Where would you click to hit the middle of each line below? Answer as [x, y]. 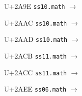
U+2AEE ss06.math [35, 89]
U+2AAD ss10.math [36, 39]
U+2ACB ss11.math [35, 55]
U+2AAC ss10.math [36, 22]
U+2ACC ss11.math [35, 72]
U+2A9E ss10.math [35, 6]
